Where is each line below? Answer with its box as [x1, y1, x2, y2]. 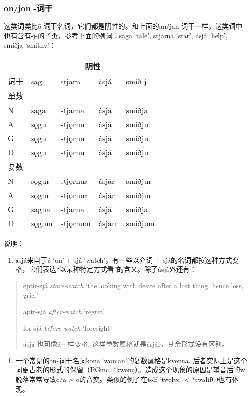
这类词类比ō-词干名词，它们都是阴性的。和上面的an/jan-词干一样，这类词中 [4, 21, 243, 31]
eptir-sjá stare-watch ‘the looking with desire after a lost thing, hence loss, [23, 280, 244, 290]
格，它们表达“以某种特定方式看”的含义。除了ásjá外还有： [15, 264, 197, 274]
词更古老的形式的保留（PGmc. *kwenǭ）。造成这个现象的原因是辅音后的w [15, 364, 245, 375]
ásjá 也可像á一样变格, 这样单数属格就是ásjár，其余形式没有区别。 [23, 339, 229, 349]
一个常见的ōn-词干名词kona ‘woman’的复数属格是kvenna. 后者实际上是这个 [15, 355, 248, 365]
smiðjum [126, 217, 155, 229]
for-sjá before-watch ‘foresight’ [23, 322, 112, 332]
